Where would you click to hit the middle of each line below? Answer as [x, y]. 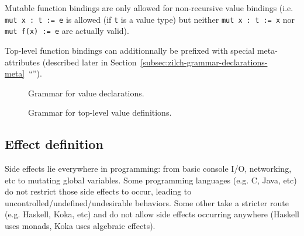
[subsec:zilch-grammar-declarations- [204, 62]
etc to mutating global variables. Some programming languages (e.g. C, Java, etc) [151, 180]
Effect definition [54, 144]
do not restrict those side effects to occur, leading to [98, 191]
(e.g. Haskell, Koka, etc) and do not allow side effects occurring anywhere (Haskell [152, 214]
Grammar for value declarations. [86, 93]
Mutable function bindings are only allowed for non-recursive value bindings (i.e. [149, 8]
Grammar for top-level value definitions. [100, 112]
